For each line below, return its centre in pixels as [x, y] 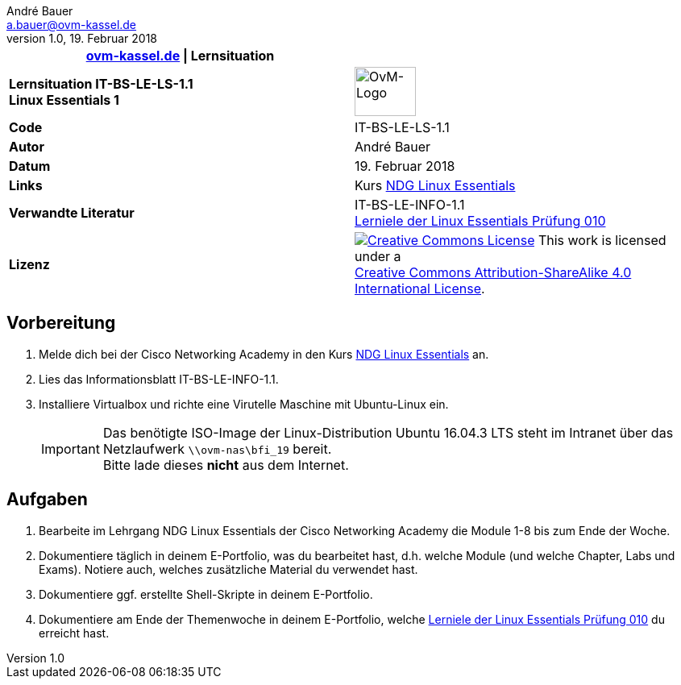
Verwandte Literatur [72, 213]
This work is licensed [602, 240]
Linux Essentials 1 [64, 100]
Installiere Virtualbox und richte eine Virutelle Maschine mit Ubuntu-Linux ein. [244, 404]
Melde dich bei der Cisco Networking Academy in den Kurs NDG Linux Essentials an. [264, 354]
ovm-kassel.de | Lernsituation [180, 56]
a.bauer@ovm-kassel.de [72, 25]
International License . [420, 289]
